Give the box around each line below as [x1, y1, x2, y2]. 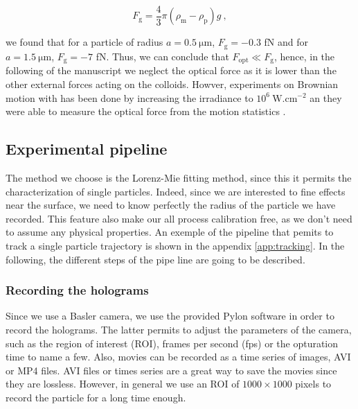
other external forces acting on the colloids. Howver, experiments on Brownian [6, 76, 339, 91]
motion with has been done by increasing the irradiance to [6, 90, 253, 105]
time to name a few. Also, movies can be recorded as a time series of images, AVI [6, 349, 351, 364]
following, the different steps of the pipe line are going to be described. [6, 252, 305, 266]
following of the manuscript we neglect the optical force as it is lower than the [6, 63, 337, 78]
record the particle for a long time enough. [6, 390, 186, 404]
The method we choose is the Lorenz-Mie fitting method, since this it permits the [6, 170, 352, 184]
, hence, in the [274, 49, 335, 63]
